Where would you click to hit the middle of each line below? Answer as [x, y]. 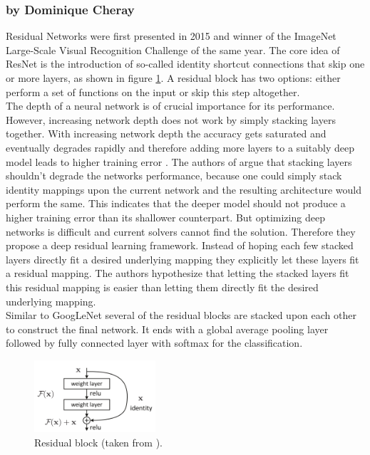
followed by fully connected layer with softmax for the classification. [154, 343]
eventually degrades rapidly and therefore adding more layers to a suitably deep [180, 147]
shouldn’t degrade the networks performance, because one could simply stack [174, 176]
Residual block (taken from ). [98, 442]
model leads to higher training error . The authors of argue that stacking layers [179, 161]
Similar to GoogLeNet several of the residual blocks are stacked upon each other [181, 315]
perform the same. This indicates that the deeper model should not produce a [176, 203]
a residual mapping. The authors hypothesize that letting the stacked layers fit [178, 273]
